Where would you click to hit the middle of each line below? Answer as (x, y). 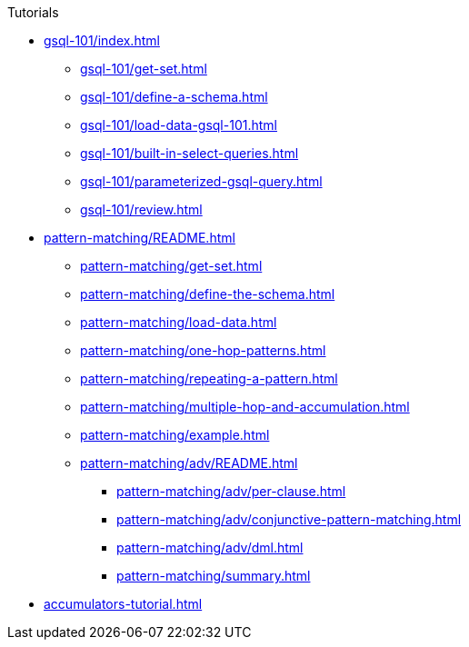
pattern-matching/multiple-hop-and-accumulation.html (245, 407)
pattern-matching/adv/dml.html (210, 547)
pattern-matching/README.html (140, 238)
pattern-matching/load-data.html (179, 322)
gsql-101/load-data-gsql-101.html (179, 125)
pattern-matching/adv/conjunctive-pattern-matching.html (289, 519)
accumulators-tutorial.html (123, 604)
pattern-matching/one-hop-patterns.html (203, 350)
